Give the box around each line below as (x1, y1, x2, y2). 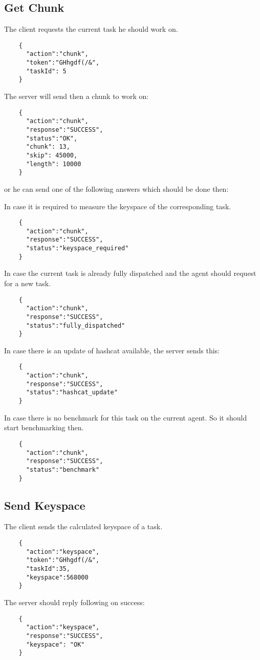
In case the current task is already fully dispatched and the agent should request (4, 268, 256, 278)
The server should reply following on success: (4, 596, 145, 607)
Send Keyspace (4, 497, 85, 513)
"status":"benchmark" (26, 466, 100, 473)
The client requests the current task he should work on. (4, 24, 178, 34)
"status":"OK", (26, 134, 78, 142)
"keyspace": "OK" (26, 641, 85, 648)
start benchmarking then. (4, 422, 84, 433)
